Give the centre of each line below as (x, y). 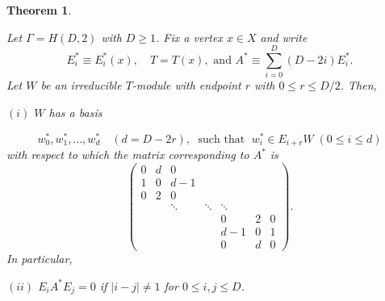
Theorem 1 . (39, 10)
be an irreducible (81, 85)
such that (222, 139)
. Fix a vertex (189, 37)
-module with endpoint (186, 85)
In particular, (40, 258)
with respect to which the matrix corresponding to (128, 155)
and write (284, 37)
